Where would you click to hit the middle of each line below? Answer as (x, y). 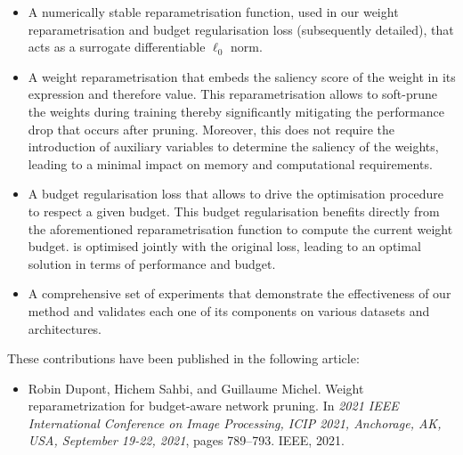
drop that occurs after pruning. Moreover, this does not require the (211, 129)
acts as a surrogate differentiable (117, 47)
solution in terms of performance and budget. (152, 263)
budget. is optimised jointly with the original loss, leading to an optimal (224, 246)
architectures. (65, 328)
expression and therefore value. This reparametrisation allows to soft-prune (233, 94)
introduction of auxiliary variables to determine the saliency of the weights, (233, 146)
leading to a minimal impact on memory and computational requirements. (230, 163)
